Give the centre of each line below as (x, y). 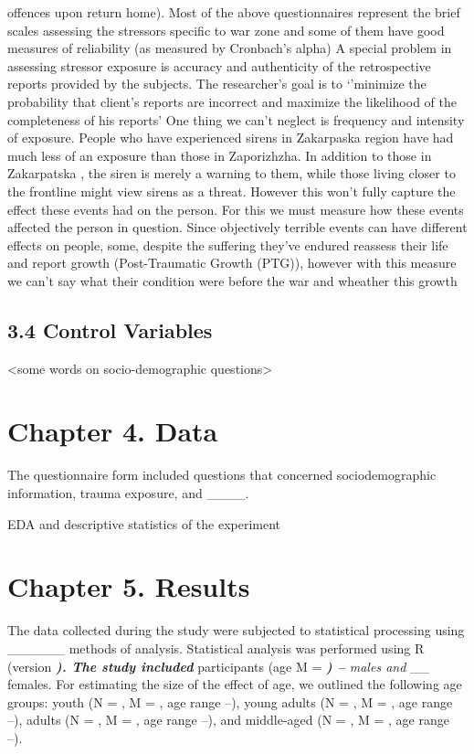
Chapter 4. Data (113, 431)
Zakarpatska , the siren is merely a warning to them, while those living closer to (232, 173)
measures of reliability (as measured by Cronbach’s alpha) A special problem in (230, 48)
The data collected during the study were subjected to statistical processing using (236, 630)
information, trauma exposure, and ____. (128, 493)
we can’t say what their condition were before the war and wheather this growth (232, 280)
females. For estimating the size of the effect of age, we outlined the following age (235, 684)
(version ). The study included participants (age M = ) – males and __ (218, 666)
